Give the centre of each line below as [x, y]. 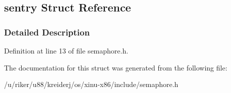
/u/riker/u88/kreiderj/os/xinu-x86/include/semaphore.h [91, 84]
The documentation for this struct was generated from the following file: [116, 67]
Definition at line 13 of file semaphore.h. [66, 50]
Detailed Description [47, 32]
